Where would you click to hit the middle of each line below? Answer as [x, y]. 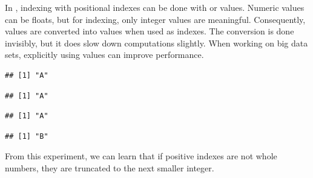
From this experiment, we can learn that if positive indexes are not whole [141, 156]
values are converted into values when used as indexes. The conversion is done [150, 31]
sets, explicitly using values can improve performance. [104, 55]
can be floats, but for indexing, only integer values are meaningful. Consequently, [155, 19]
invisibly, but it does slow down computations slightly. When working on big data [156, 43]
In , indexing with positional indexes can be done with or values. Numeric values [155, 7]
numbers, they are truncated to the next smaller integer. [110, 167]
